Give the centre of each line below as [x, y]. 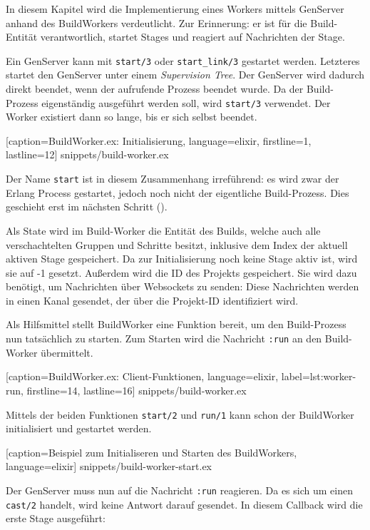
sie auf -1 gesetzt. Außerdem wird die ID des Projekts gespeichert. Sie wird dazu [181, 272]
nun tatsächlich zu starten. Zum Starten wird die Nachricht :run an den [164, 338]
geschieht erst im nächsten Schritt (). [87, 207]
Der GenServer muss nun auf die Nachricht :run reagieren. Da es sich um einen [179, 490]
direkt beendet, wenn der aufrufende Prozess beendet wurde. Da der [155, 89]
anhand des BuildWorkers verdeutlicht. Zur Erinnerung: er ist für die [156, 22]
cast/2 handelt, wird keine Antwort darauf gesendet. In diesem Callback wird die [184, 504]
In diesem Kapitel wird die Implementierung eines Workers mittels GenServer [175, 9]
